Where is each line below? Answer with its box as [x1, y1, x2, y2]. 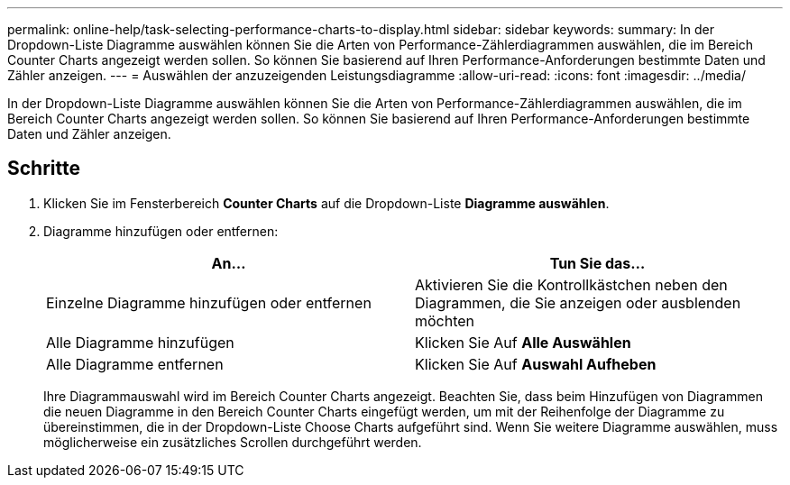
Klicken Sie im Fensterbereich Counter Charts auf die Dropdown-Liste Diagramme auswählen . [43, 195, 610, 211]
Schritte [7, 157, 80, 180]
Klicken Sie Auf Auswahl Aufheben [415, 354, 657, 373]
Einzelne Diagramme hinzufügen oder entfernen [46, 293, 372, 312]
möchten [415, 311, 475, 330]
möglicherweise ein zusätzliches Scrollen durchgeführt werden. [43, 434, 422, 450]
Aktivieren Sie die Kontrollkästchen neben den [415, 275, 728, 294]
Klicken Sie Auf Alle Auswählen [415, 333, 631, 352]
